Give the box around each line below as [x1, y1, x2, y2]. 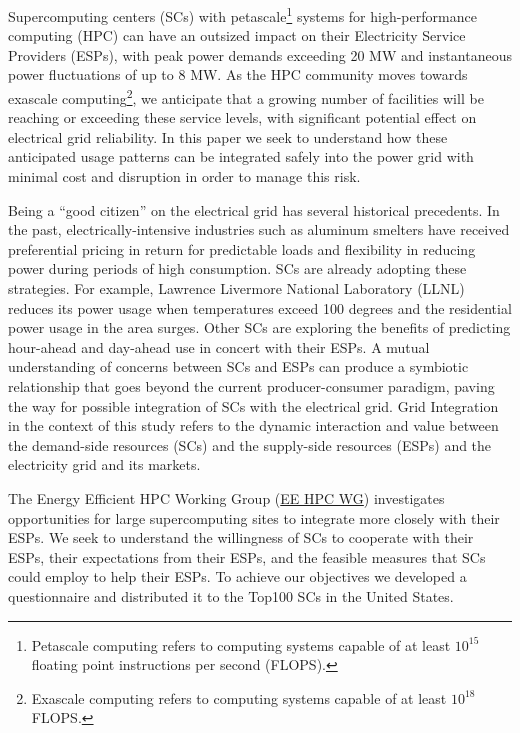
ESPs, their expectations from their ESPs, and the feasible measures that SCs [8, 546, 486, 567]
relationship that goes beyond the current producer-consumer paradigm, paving [8, 376, 495, 396]
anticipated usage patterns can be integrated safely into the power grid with [8, 146, 474, 167]
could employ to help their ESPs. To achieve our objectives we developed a [8, 566, 467, 587]
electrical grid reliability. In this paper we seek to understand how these [8, 126, 448, 147]
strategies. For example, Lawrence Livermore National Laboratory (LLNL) [8, 278, 465, 299]
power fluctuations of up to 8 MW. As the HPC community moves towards [8, 64, 468, 85]
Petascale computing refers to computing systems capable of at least [31, 634, 451, 655]
